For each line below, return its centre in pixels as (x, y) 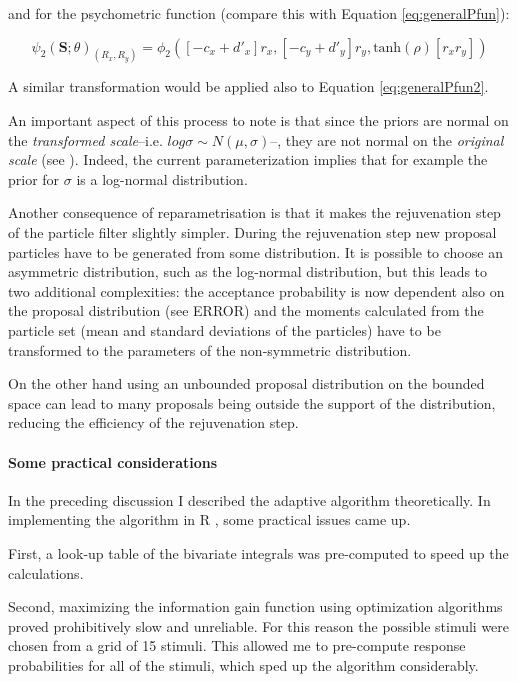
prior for (34, 178)
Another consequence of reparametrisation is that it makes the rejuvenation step (254, 212)
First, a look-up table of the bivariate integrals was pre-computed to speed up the (258, 552)
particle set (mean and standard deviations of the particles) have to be (224, 329)
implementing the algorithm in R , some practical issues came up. (209, 519)
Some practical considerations (113, 461)
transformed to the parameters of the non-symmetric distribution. (210, 349)
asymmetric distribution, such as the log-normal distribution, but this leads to (248, 271)
